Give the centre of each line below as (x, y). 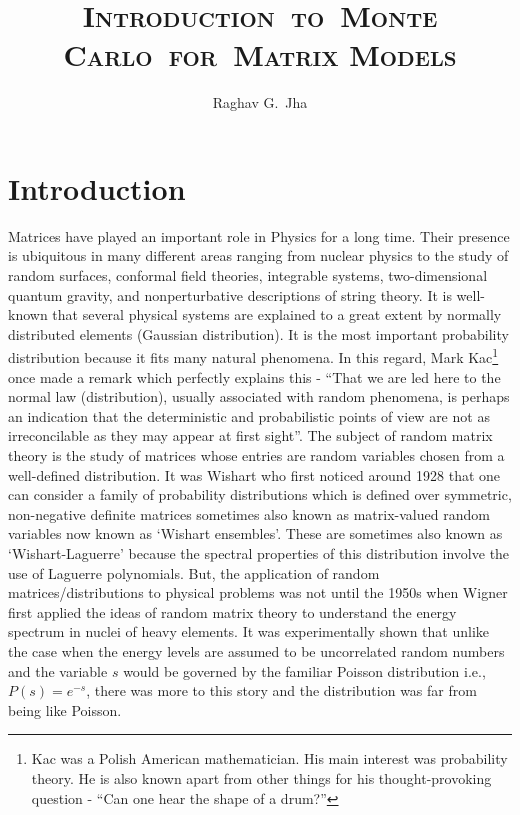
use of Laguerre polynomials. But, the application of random (194, 572)
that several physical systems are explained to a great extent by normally (277, 314)
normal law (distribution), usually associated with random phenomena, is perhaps (259, 396)
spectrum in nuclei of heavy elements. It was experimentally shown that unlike (249, 631)
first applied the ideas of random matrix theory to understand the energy (232, 611)
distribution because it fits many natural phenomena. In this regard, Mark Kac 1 (253, 356)
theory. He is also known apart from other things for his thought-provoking (261, 777)
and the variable (58, 670)
